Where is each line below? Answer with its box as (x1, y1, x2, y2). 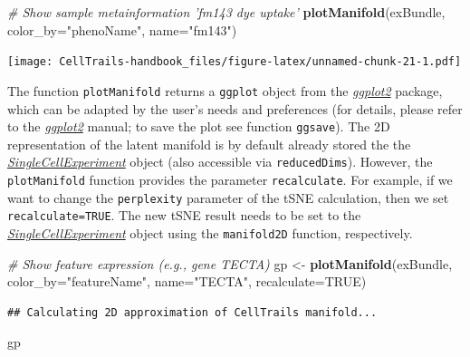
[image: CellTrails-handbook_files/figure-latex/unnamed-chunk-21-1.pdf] (7, 55, 462, 69)
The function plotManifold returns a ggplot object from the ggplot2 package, (7, 81, 443, 100)
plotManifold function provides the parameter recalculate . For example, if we (7, 170, 453, 188)
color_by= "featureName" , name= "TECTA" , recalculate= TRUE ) (7, 272, 367, 291)
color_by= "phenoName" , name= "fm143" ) (7, 20, 237, 39)
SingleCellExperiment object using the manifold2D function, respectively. (7, 223, 413, 242)
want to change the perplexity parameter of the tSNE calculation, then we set (7, 188, 449, 207)
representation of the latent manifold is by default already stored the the (7, 134, 411, 153)
